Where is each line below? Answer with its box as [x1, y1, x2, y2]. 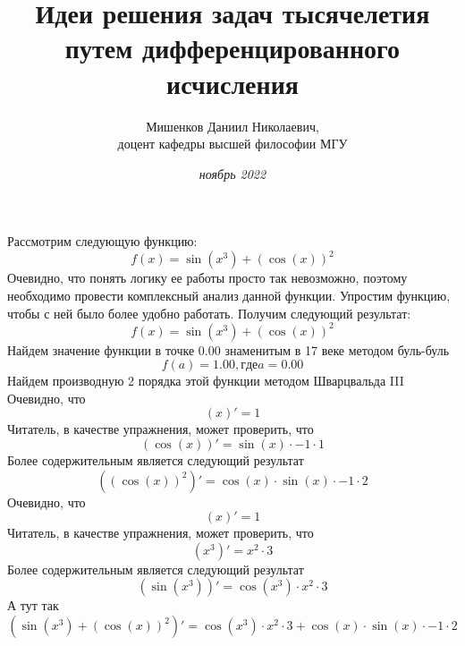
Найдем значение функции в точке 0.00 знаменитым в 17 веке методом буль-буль [7, 340, 450, 359]
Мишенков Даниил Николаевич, [146, 116, 319, 135]
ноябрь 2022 [199, 164, 266, 183]
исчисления [166, 64, 299, 101]
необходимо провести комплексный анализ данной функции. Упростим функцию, [7, 285, 451, 304]
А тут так [7, 596, 59, 615]
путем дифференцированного [64, 30, 401, 66]
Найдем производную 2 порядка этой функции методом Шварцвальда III [7, 371, 404, 390]
